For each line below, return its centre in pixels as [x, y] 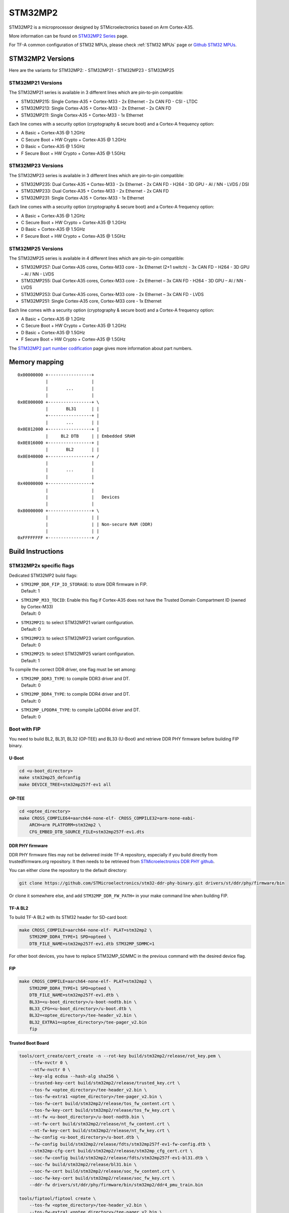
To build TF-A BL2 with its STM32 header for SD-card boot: [68, 917]
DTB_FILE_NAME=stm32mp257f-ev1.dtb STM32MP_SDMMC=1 [92, 943]
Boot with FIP [25, 729]
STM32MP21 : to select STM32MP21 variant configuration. [77, 622]
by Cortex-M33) [37, 607]
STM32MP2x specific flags [42, 566]
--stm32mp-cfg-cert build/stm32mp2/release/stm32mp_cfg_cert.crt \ [111, 1151]
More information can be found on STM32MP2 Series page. [68, 36]
